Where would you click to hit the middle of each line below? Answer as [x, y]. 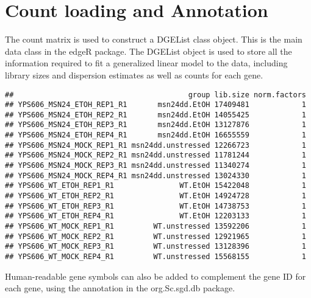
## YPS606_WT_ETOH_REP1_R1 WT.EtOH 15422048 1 [155, 186]
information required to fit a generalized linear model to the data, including [146, 63]
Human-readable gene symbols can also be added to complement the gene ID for [155, 276]
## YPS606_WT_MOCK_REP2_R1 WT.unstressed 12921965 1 [155, 236]
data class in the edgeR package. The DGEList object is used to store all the [148, 51]
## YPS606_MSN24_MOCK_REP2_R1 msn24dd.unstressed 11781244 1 [155, 155]
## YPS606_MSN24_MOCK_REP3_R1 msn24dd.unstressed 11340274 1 [155, 166]
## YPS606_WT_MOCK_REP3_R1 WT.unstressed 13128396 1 [155, 247]
